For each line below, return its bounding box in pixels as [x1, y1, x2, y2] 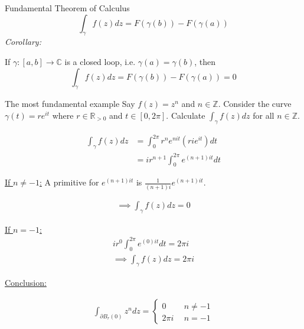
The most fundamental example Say [5, 97, 135, 110]
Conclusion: [5, 276, 47, 289]
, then [194, 55, 216, 67]
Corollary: [5, 35, 41, 48]
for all [253, 109, 274, 121]
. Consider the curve [218, 97, 292, 110]
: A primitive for [39, 176, 99, 188]
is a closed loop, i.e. [64, 55, 136, 67]
